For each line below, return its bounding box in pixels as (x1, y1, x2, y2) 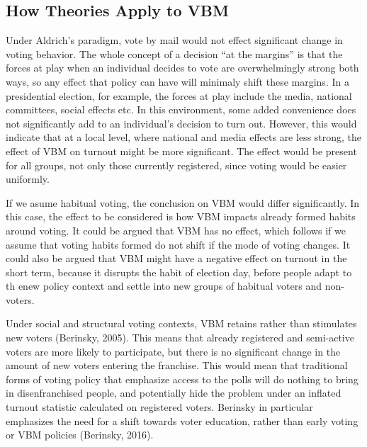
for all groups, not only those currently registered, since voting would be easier (6, 157, 347, 172)
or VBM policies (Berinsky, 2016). (6, 427, 154, 442)
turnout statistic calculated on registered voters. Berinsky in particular (6, 400, 313, 414)
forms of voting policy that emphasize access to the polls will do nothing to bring (6, 371, 358, 386)
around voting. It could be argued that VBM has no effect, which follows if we (6, 222, 346, 237)
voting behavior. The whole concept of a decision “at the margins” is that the (6, 46, 343, 61)
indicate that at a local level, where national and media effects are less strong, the (6, 130, 362, 145)
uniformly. (6, 171, 50, 186)
